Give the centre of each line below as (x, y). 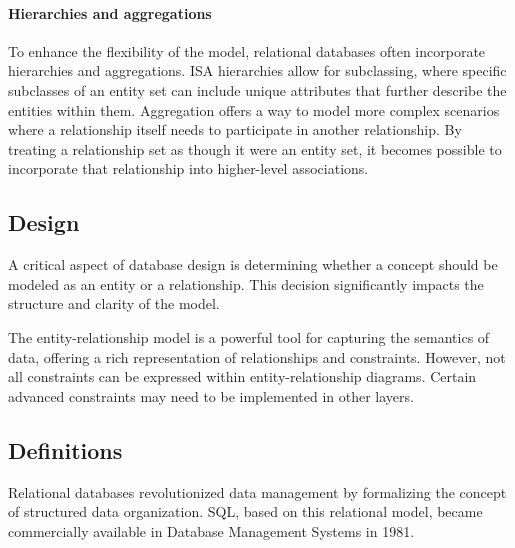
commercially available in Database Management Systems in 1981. (211, 530)
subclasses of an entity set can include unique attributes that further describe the (257, 89)
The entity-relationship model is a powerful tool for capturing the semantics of (249, 336)
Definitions (65, 449)
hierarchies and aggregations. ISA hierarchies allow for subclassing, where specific (257, 70)
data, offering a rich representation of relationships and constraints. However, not (257, 356)
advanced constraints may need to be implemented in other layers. (211, 395)
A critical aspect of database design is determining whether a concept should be (253, 264)
